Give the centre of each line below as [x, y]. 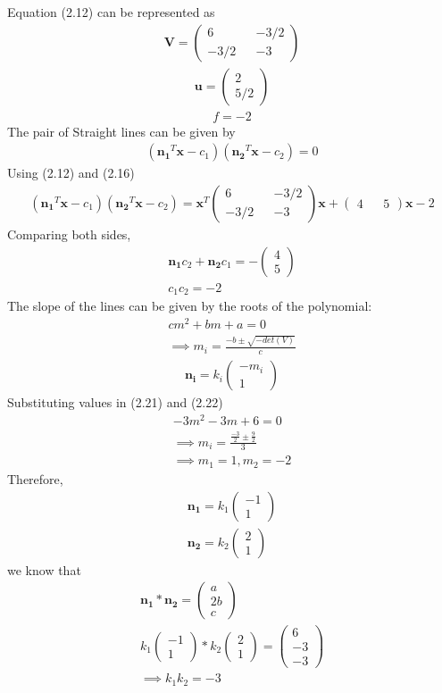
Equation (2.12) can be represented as [111, 12]
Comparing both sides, [69, 234]
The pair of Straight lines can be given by [121, 131]
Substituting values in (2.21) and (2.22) [115, 402]
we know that [44, 569]
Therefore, [35, 478]
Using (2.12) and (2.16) [71, 173]
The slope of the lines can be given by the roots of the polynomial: [190, 306]
